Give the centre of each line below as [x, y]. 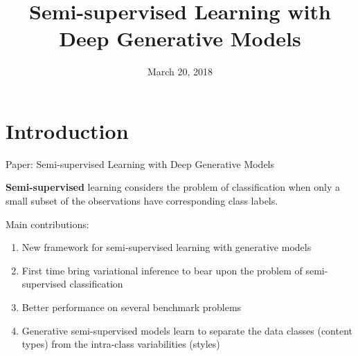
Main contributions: [47, 224]
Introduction [67, 130]
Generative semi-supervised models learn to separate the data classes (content [187, 330]
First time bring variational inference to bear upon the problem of [162, 270]
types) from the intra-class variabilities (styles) [121, 344]
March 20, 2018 [180, 72]
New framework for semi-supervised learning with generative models [167, 247]
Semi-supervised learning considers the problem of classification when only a [173, 187]
